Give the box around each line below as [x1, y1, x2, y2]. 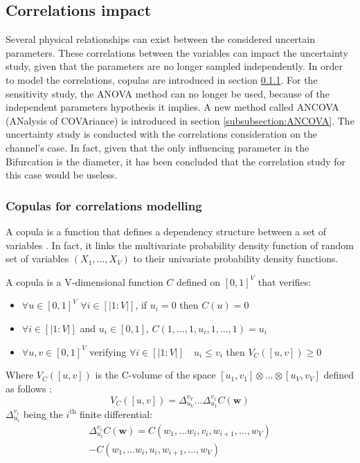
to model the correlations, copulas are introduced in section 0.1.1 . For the [6, 72, 318, 87]
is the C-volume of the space [95, 367, 216, 382]
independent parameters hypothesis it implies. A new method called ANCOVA [6, 100, 339, 114]
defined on [177, 274, 221, 289]
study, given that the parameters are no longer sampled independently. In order [6, 59, 343, 73]
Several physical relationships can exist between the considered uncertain [6, 32, 315, 46]
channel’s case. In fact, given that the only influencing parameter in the [6, 140, 309, 154]
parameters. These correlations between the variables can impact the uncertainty [6, 45, 348, 60]
